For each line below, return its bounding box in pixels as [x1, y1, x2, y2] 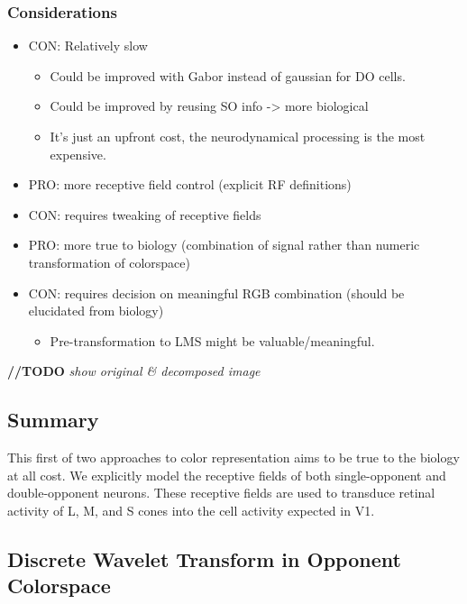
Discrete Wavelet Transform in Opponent [7, 545, 401, 572]
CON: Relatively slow [28, 36, 148, 55]
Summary [7, 406, 99, 434]
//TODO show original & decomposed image [7, 361, 261, 380]
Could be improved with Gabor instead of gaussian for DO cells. [50, 66, 406, 85]
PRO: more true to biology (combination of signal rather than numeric [28, 235, 420, 254]
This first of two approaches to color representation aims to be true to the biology [7, 448, 460, 467]
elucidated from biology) [28, 301, 164, 320]
